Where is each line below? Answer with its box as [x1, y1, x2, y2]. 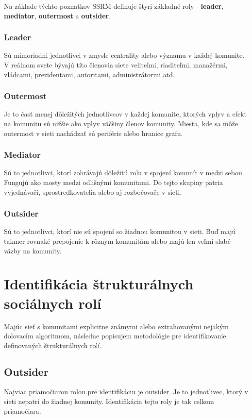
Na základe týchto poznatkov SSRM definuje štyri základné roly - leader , [4, 1, 224, 11]
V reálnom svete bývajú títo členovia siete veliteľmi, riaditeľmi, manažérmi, [4, 60, 228, 69]
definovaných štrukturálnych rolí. [4, 340, 102, 350]
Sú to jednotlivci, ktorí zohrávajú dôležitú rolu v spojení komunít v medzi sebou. [4, 168, 244, 178]
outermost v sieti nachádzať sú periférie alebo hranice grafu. [4, 128, 183, 138]
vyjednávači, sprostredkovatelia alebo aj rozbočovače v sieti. [4, 186, 182, 197]
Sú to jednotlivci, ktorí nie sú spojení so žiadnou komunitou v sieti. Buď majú [4, 226, 236, 236]
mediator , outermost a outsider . [4, 10, 111, 20]
